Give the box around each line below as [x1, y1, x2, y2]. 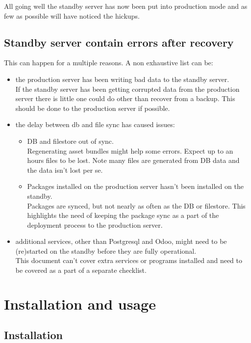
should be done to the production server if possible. [15, 103, 170, 113]
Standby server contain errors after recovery [4, 34, 234, 50]
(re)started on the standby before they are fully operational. [15, 245, 197, 256]
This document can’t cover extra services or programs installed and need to [15, 255, 242, 265]
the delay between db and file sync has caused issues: [15, 119, 175, 130]
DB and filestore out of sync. [27, 135, 114, 146]
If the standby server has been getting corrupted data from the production [15, 83, 240, 94]
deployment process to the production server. [27, 219, 163, 230]
